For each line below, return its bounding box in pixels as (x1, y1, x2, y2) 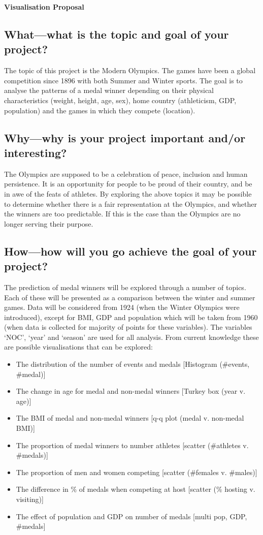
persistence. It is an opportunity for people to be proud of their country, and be (4, 178, 252, 189)
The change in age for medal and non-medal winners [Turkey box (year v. (16, 386, 246, 396)
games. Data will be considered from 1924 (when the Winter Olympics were (4, 302, 240, 312)
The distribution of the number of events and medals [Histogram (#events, (16, 359, 250, 369)
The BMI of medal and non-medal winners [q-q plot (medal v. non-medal (16, 413, 244, 423)
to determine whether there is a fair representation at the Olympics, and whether (4, 198, 257, 209)
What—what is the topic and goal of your (4, 26, 229, 42)
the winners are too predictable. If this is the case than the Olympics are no (4, 208, 241, 219)
